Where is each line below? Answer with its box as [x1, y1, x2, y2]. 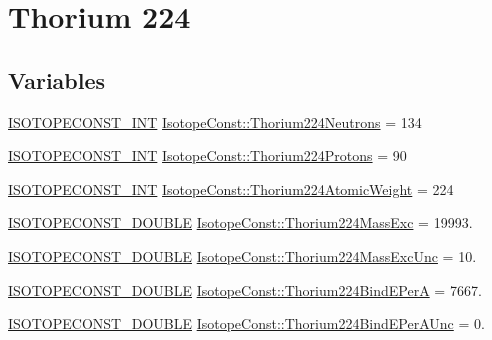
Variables [8, 64, 106, 95]
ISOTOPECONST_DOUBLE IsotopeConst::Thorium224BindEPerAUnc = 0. [8, 313, 485, 334]
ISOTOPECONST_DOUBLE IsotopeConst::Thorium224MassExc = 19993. [8, 212, 473, 233]
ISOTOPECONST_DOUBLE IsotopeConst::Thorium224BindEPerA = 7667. [8, 279, 482, 300]
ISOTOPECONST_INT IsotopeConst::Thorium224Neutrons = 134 [8, 111, 422, 132]
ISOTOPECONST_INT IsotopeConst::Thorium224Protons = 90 [8, 145, 407, 166]
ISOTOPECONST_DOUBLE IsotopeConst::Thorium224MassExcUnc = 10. [8, 245, 477, 266]
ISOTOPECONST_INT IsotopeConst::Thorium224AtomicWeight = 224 [8, 178, 454, 199]
